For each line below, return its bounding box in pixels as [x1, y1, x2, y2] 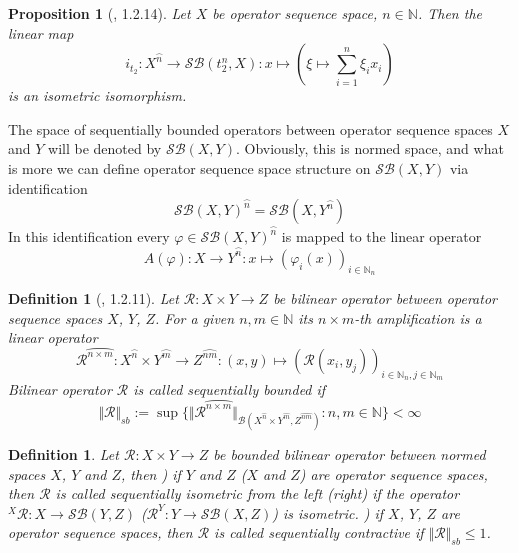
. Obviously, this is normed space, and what [235, 138, 504, 159]
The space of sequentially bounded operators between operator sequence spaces [8, 118, 493, 139]
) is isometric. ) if [272, 502, 384, 523]
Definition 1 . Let [8, 444, 119, 465]
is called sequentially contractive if [214, 522, 424, 543]
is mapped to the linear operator [281, 226, 482, 247]
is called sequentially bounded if [133, 379, 326, 400]
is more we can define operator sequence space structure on [8, 157, 371, 178]
